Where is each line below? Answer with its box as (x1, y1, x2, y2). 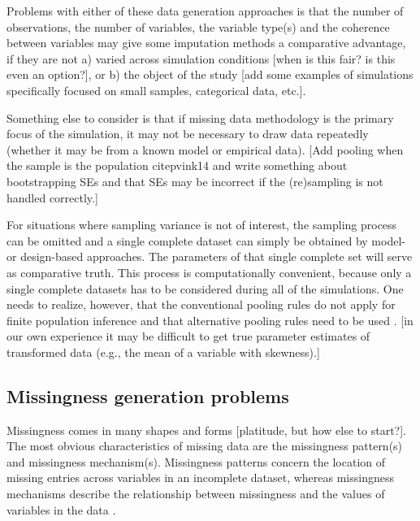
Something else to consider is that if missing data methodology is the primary (6, 109, 394, 126)
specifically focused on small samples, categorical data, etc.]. (6, 81, 306, 98)
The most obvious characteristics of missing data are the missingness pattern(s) (6, 437, 403, 454)
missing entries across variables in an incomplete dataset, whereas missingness (6, 469, 395, 486)
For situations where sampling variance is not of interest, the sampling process (6, 216, 397, 233)
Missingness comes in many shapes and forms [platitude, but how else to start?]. (6, 421, 406, 438)
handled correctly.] (6, 189, 98, 206)
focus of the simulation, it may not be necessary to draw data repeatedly (6, 125, 369, 142)
